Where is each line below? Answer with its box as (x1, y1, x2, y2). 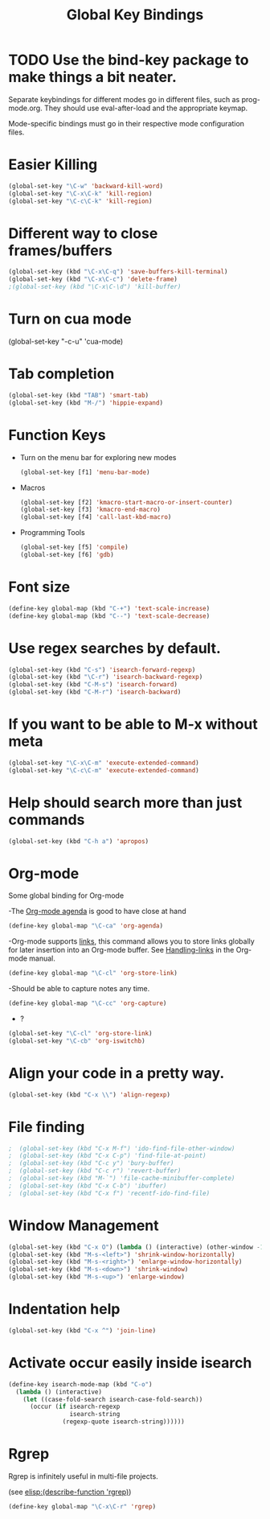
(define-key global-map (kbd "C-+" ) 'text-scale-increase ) (8, 604, 211, 612)
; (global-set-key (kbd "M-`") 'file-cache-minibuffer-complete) (8, 1175, 235, 1183)
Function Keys (8, 426, 106, 444)
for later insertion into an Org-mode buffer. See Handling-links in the (8, 945, 235, 955)
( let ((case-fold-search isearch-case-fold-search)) (22, 1395, 203, 1403)
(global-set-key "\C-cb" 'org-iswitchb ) (8, 1036, 146, 1045)
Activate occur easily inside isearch (8, 1354, 252, 1372)
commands (8, 810, 85, 829)
